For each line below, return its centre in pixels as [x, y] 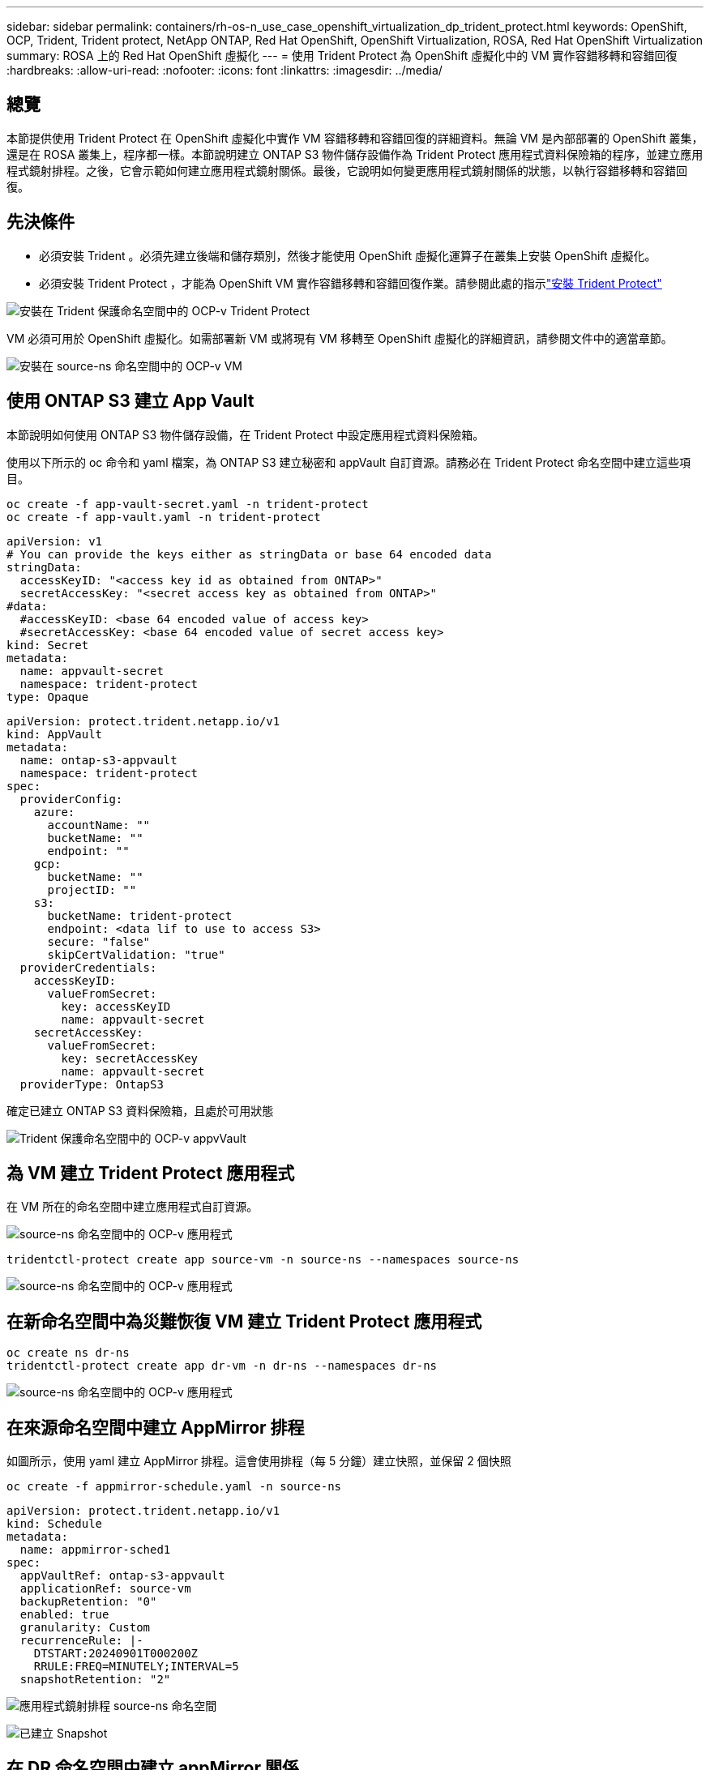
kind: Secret [48, 645]
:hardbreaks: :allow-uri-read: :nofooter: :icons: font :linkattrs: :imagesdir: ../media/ [225, 70]
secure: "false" [99, 941]
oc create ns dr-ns [68, 1353]
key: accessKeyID [116, 1006]
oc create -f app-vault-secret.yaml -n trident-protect [188, 504]
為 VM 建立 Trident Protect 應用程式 [151, 1173]
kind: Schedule [55, 1524]
